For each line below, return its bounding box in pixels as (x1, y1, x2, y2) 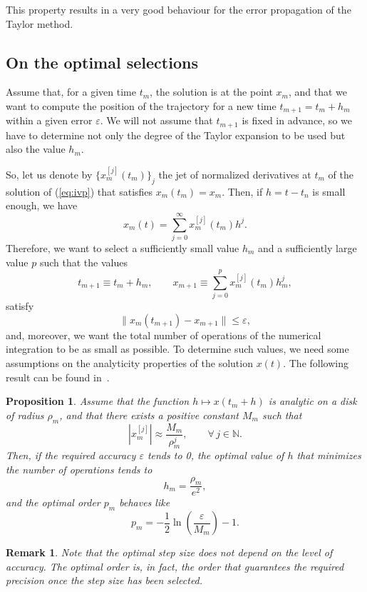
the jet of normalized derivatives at (158, 166, 311, 181)
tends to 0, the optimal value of (147, 448, 284, 463)
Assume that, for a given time (6, 84, 136, 99)
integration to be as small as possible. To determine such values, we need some (6, 341, 349, 356)
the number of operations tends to (6, 461, 153, 476)
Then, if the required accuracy (6, 448, 136, 463)
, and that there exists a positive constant (59, 407, 239, 422)
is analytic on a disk (268, 393, 357, 408)
